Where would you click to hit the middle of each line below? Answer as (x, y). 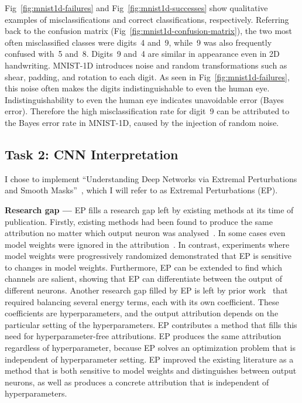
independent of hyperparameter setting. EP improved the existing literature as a (149, 359)
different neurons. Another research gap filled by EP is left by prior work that (146, 290)
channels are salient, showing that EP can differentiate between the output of (143, 279)
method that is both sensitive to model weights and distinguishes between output (151, 370)
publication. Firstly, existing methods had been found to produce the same (139, 221)
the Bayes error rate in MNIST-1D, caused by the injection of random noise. (142, 122)
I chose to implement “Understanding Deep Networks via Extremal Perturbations (151, 178)
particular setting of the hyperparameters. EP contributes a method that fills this (151, 324)
